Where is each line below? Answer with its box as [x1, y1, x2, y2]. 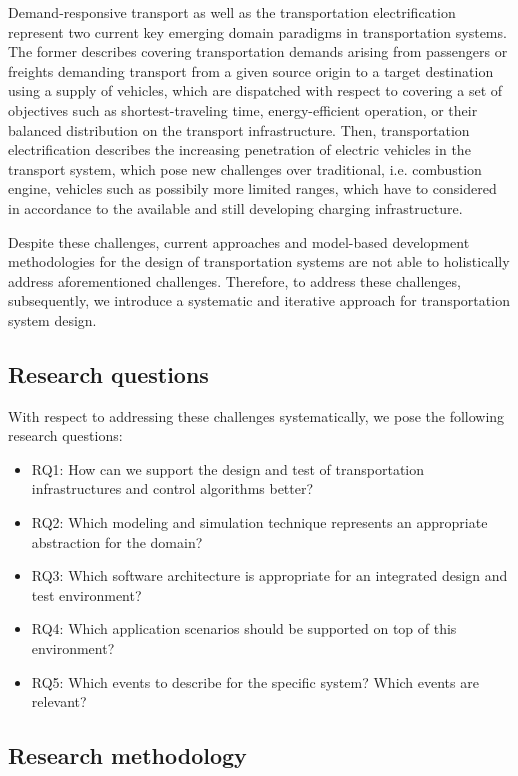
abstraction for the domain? [31, 531, 203, 552]
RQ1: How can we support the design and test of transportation [31, 458, 425, 479]
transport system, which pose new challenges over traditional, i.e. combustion [8, 158, 482, 179]
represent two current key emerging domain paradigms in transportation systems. [8, 21, 507, 42]
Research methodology [8, 740, 247, 771]
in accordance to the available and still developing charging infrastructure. [8, 197, 463, 218]
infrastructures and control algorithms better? [31, 478, 314, 499]
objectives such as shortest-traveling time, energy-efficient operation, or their [8, 99, 478, 120]
